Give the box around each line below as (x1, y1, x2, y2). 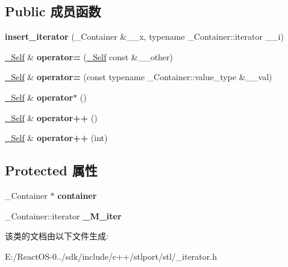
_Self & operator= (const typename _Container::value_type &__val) (5, 71, 272, 83)
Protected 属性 (5, 161, 98, 180)
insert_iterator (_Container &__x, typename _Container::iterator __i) (5, 30, 284, 43)
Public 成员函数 (5, 2, 101, 20)
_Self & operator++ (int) (5, 131, 108, 144)
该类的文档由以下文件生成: (5, 230, 108, 242)
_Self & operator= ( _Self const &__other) (5, 50, 174, 63)
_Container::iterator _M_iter (5, 209, 122, 222)
